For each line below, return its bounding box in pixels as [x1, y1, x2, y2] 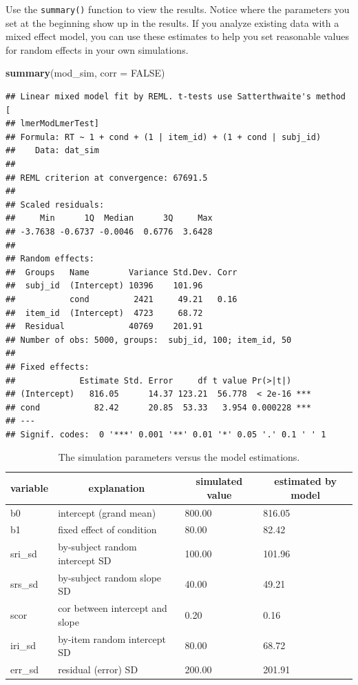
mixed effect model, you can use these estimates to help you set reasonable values [6, 29, 350, 43]
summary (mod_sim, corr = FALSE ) [6, 66, 165, 80]
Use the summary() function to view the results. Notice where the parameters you [6, 2, 350, 16]
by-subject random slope [58, 570, 162, 584]
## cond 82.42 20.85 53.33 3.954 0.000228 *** [6, 402, 311, 413]
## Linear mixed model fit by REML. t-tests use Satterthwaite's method [6, 92, 346, 102]
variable [10, 480, 49, 495]
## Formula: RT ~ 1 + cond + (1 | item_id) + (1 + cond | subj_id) [6, 132, 322, 142]
